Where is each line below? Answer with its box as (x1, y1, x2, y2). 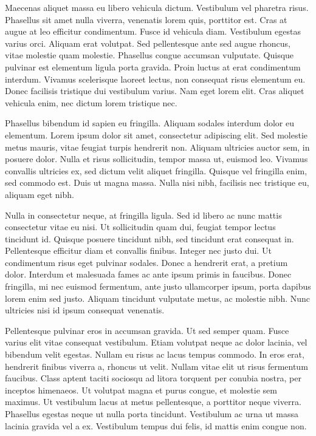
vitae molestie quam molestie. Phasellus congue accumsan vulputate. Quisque (5, 49, 294, 61)
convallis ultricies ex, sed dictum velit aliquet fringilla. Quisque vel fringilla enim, (5, 164, 307, 177)
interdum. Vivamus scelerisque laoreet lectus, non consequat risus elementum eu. (5, 72, 306, 85)
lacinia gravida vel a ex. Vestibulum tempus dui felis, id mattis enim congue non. (5, 419, 307, 432)
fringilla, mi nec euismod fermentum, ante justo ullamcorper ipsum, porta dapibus (5, 280, 311, 293)
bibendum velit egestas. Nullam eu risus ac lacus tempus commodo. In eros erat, (5, 348, 304, 361)
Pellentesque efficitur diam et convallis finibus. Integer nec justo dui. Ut (5, 244, 272, 257)
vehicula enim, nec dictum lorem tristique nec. (5, 96, 177, 109)
